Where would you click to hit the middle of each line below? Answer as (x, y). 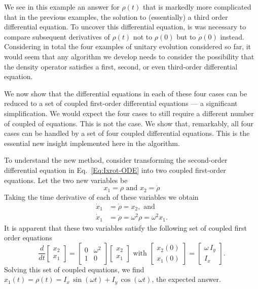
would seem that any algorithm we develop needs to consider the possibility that (129, 56)
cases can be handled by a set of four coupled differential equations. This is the (127, 133)
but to (186, 36)
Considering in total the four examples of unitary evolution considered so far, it (128, 46)
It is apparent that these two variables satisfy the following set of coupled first (125, 227)
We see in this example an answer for (62, 7)
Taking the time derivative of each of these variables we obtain (101, 196)
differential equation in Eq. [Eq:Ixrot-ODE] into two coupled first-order (115, 170)
